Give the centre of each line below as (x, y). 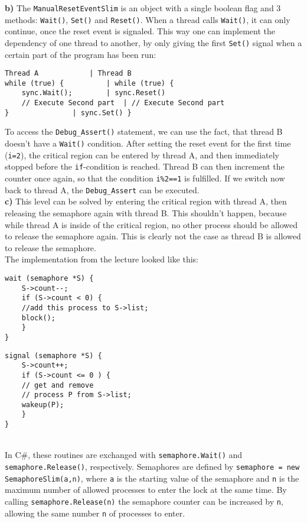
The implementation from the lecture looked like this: (102, 259)
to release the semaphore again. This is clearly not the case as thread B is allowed (153, 236)
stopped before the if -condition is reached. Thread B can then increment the (145, 166)
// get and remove (58, 385)
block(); (38, 318)
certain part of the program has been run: (81, 54)
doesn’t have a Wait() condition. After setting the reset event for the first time (148, 143)
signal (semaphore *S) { (53, 355)
